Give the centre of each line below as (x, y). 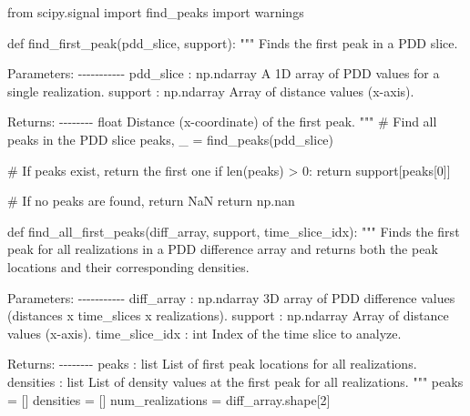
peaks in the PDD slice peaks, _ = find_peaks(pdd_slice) (171, 139)
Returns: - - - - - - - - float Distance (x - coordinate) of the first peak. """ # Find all (222, 122)
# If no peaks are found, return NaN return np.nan (151, 201)
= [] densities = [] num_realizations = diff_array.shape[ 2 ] (169, 399)
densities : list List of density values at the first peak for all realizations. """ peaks (235, 381)
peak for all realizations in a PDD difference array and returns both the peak (223, 249)
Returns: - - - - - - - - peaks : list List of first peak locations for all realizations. (212, 364)
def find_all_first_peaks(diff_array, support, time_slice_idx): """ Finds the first (234, 231)
